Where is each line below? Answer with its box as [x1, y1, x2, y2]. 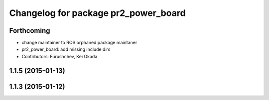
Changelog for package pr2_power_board [9, 7, 186, 18]
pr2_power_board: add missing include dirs [21, 46, 111, 52]
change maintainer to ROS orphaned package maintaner [21, 40, 137, 46]
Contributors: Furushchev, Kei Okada [21, 53, 98, 59]
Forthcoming [9, 26, 50, 35]
